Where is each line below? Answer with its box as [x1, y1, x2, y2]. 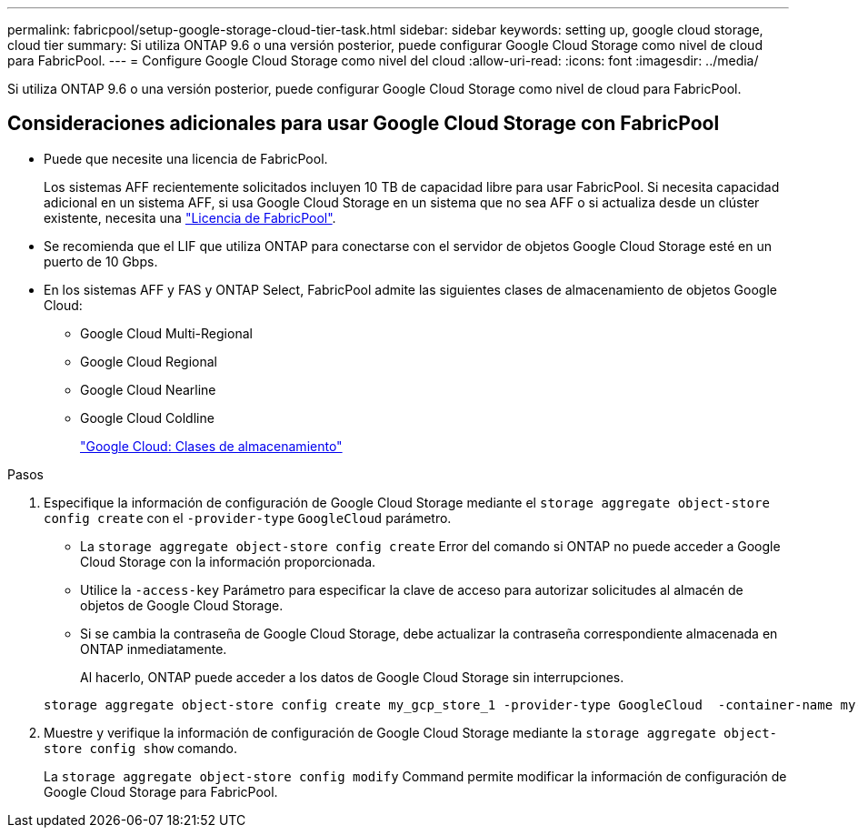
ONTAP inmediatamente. [80, 640, 227, 657]
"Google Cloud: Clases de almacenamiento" [80, 438, 343, 454]
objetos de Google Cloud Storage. [80, 597, 284, 613]
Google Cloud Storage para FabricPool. [44, 783, 278, 800]
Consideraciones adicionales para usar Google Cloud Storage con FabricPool [7, 112, 720, 136]
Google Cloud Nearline [80, 381, 216, 397]
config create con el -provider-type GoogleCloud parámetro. [44, 509, 452, 526]
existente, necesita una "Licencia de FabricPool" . [44, 209, 336, 226]
